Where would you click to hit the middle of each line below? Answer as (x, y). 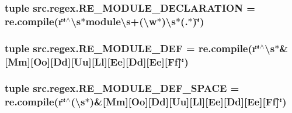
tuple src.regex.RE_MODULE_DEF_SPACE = (122, 88)
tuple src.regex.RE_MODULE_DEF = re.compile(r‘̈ (132, 48)
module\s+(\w (121, 21)
